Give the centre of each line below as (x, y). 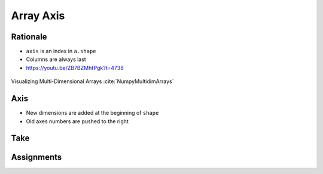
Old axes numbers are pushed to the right (77, 121)
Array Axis (38, 16)
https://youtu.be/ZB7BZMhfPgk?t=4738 (75, 68)
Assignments (36, 158)
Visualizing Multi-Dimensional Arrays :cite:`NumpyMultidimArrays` (92, 81)
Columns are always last (56, 59)
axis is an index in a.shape (61, 51)
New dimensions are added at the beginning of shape (92, 113)
